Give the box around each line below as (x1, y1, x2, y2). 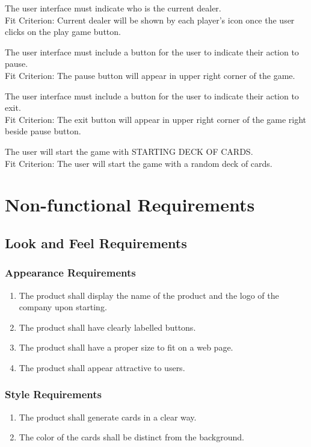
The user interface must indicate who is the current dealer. (5, 2, 221, 14)
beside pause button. (5, 125, 81, 137)
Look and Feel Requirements (5, 233, 187, 252)
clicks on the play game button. (5, 25, 121, 38)
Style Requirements (5, 387, 102, 402)
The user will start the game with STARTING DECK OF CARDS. (5, 145, 253, 157)
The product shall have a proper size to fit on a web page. (19, 341, 233, 354)
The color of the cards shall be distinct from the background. (19, 431, 244, 443)
